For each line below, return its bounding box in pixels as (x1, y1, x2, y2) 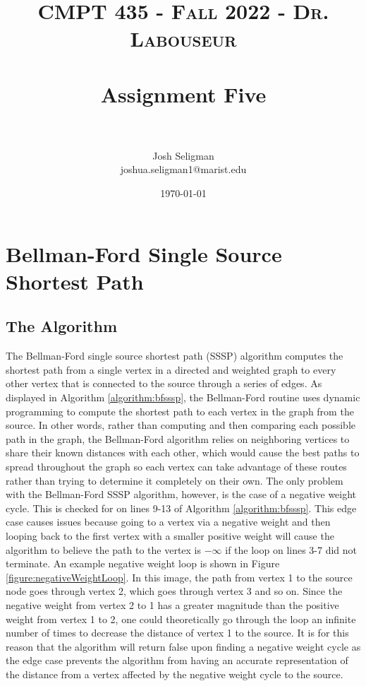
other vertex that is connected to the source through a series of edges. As (6, 376, 322, 391)
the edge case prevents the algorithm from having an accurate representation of (6, 653, 348, 668)
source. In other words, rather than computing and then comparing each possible (6, 418, 356, 432)
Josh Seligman (152, 148, 214, 162)
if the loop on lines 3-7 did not (225, 542, 358, 557)
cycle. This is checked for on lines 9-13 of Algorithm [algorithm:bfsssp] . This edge (6, 500, 357, 515)
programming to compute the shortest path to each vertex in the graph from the (6, 403, 354, 418)
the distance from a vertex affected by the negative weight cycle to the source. (6, 666, 343, 681)
